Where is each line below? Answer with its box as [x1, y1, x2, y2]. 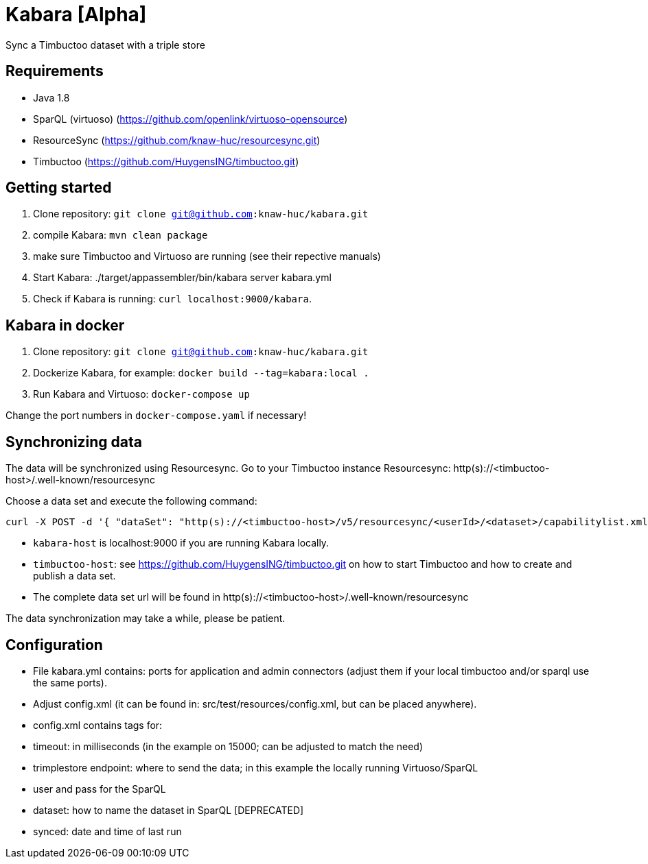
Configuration [5, 636, 103, 653]
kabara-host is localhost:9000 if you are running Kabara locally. [33, 537, 329, 549]
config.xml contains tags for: [33, 719, 163, 731]
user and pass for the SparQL [33, 782, 166, 795]
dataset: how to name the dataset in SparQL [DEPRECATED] [33, 804, 304, 816]
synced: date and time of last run [33, 825, 182, 837]
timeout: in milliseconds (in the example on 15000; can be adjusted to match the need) [33, 740, 424, 752]
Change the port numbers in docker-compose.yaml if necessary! [5, 409, 307, 422]
